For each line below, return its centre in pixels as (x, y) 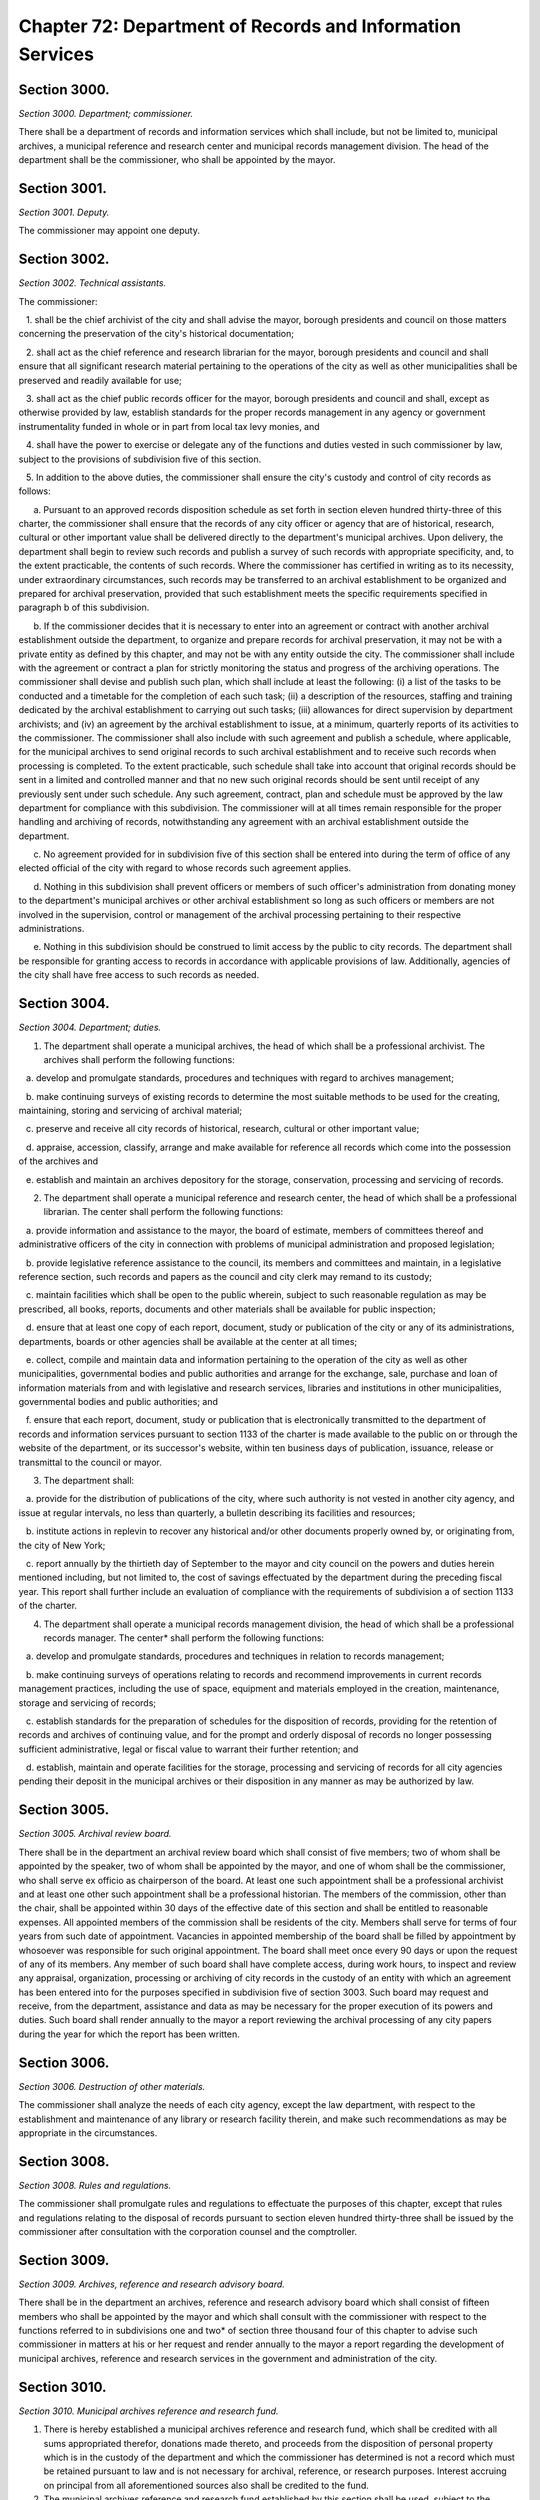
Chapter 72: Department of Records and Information (240, 26)
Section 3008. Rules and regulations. (95, 2185)
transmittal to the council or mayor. (90, 1462)
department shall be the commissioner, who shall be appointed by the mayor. (177, 160)
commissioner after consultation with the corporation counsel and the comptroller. (188, 2231)
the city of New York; (62, 1545)
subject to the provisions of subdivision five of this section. (140, 459)
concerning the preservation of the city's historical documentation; (156, 334)
